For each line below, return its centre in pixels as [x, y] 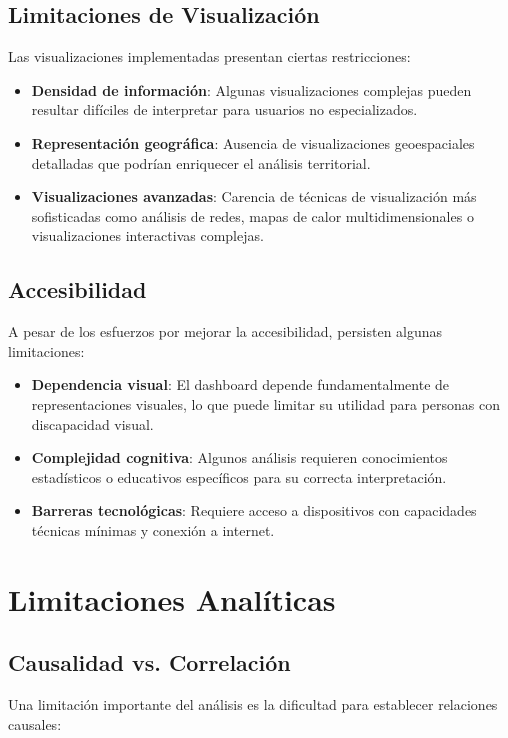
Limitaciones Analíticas [172, 598]
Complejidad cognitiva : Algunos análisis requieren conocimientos [239, 457]
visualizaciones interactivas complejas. [147, 235]
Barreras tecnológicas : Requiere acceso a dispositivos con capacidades [254, 510]
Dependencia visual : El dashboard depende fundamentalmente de [240, 384]
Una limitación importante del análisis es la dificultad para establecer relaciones [253, 704]
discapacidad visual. [92, 423]
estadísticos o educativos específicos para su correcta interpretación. [239, 476]
